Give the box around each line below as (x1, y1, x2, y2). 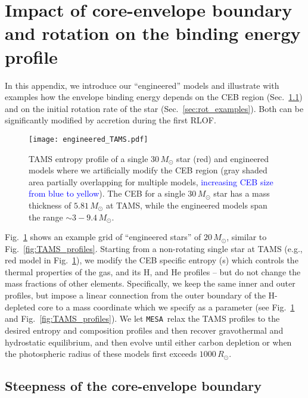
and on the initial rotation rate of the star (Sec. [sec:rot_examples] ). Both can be (5, 102, 304, 114)
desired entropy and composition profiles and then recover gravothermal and (5, 324, 284, 336)
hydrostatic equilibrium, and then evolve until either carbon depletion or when (5, 335, 292, 348)
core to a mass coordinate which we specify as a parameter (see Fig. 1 (38, 300, 295, 313)
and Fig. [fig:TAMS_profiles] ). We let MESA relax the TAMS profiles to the (5, 312, 280, 325)
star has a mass (213, 187, 270, 200)
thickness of (29, 198, 71, 211)
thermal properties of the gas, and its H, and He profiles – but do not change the (5, 265, 301, 278)
